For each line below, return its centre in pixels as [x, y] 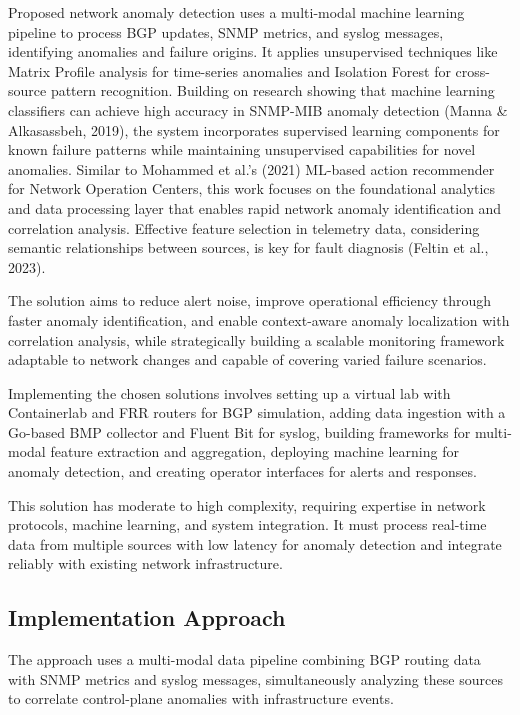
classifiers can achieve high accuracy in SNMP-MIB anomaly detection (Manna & [258, 109]
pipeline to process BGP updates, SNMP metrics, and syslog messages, [226, 31]
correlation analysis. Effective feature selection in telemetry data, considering [244, 227]
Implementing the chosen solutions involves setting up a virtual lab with [229, 392]
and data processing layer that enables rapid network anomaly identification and [255, 207]
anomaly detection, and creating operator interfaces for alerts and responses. [242, 471]
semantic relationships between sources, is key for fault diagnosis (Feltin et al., [248, 247]
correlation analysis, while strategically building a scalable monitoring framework [256, 339]
